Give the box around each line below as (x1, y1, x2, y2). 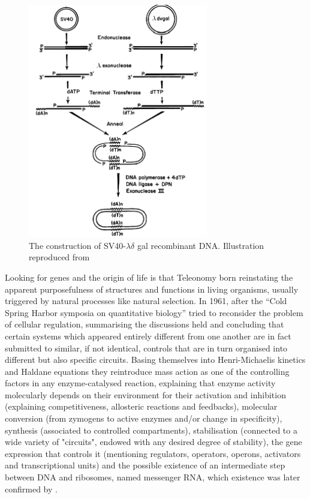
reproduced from (29, 251, 90, 263)
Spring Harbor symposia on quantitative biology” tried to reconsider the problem (5, 306, 303, 318)
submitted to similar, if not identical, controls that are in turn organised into (5, 341, 288, 354)
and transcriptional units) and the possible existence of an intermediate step (5, 459, 285, 471)
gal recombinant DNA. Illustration (137, 239, 264, 251)
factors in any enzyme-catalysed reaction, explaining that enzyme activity (5, 377, 276, 389)
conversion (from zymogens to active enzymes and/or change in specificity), (5, 412, 282, 425)
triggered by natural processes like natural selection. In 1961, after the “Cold (5, 294, 287, 307)
